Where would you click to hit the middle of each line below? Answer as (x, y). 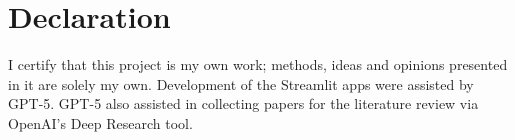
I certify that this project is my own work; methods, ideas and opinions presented (258, 64)
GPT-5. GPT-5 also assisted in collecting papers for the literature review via (243, 103)
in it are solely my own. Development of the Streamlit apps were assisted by (241, 83)
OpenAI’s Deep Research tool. (100, 122)
